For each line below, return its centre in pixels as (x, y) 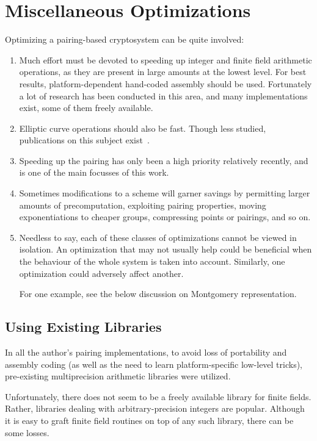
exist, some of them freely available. (86, 108)
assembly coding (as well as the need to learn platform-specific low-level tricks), (154, 364)
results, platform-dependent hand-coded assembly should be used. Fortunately (166, 83)
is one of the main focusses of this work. (94, 172)
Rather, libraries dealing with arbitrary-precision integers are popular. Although (155, 408)
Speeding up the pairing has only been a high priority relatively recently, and (164, 160)
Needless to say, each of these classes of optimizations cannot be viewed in (158, 237)
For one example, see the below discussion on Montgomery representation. (158, 294)
